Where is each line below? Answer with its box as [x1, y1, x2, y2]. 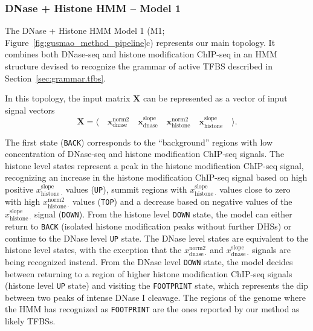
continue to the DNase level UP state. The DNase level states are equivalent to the [5, 231, 309, 244]
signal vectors [5, 103, 55, 116]
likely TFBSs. [5, 315, 56, 327]
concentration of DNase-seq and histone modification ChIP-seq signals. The [5, 147, 285, 160]
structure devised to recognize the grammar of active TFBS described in [5, 60, 273, 72]
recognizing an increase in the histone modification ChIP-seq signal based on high [5, 171, 308, 184]
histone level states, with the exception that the [5, 243, 182, 256]
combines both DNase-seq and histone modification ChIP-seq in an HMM [5, 48, 277, 60]
